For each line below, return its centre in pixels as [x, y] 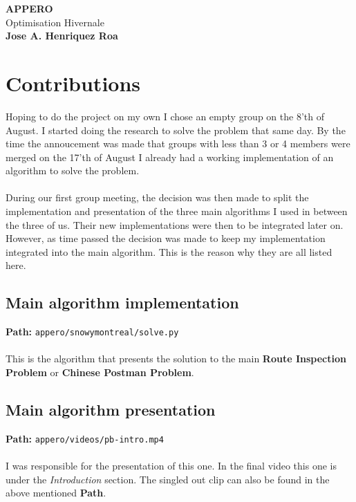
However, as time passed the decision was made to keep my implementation [166, 238]
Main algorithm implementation [122, 303]
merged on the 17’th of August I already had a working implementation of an [170, 157]
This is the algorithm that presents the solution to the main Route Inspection [176, 359]
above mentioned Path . [56, 493]
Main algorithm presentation [111, 410]
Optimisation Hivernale [55, 22]
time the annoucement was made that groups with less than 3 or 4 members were [178, 143]
